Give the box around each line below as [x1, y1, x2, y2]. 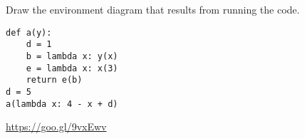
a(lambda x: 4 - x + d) [6, 98, 118, 109]
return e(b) [26, 75, 83, 86]
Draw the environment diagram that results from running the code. [6, 2, 300, 16]
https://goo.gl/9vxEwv [6, 119, 107, 134]
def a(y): [6, 27, 52, 38]
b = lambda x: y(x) [26, 51, 118, 61]
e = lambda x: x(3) [26, 63, 118, 73]
